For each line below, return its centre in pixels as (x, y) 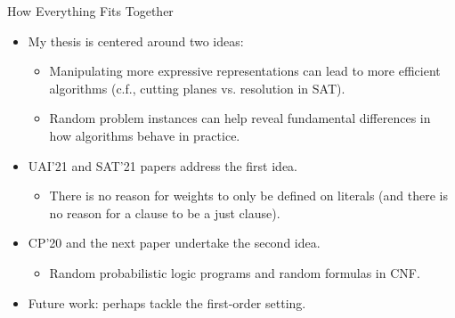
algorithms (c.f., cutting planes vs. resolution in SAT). (197, 88)
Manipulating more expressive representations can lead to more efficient (245, 71)
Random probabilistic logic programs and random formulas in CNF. (235, 272)
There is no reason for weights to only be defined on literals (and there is (248, 196)
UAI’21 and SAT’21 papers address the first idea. (163, 165)
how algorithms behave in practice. (145, 135)
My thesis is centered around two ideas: (136, 41)
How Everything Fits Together (90, 11)
